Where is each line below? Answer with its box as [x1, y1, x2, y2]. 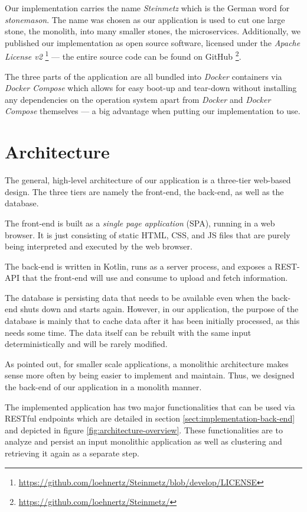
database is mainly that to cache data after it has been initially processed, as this [5, 315, 300, 327]
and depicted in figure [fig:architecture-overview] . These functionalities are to [5, 423, 283, 436]
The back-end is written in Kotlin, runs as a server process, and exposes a [5, 260, 272, 272]
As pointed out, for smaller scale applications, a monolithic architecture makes [5, 357, 289, 370]
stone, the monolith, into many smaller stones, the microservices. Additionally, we [5, 25, 301, 37]
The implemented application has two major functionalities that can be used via [5, 400, 295, 413]
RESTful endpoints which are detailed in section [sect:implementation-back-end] [5, 412, 295, 424]
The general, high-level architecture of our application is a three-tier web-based [5, 174, 291, 186]
